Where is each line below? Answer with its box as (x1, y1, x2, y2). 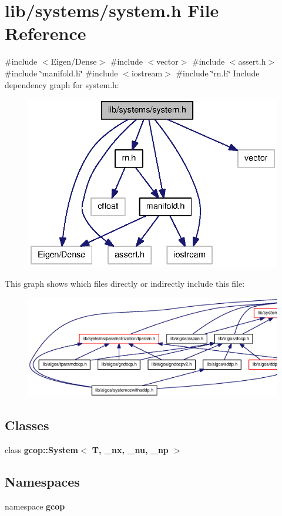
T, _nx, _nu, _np (92, 443, 169, 455)
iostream (131, 66, 163, 79)
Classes (5, 416, 49, 434)
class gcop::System (5, 443, 78, 455)
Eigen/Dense (51, 55, 97, 68)
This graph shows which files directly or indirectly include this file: (5, 277, 245, 290)
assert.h (238, 55, 266, 68)
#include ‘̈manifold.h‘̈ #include (5, 66, 118, 79)
